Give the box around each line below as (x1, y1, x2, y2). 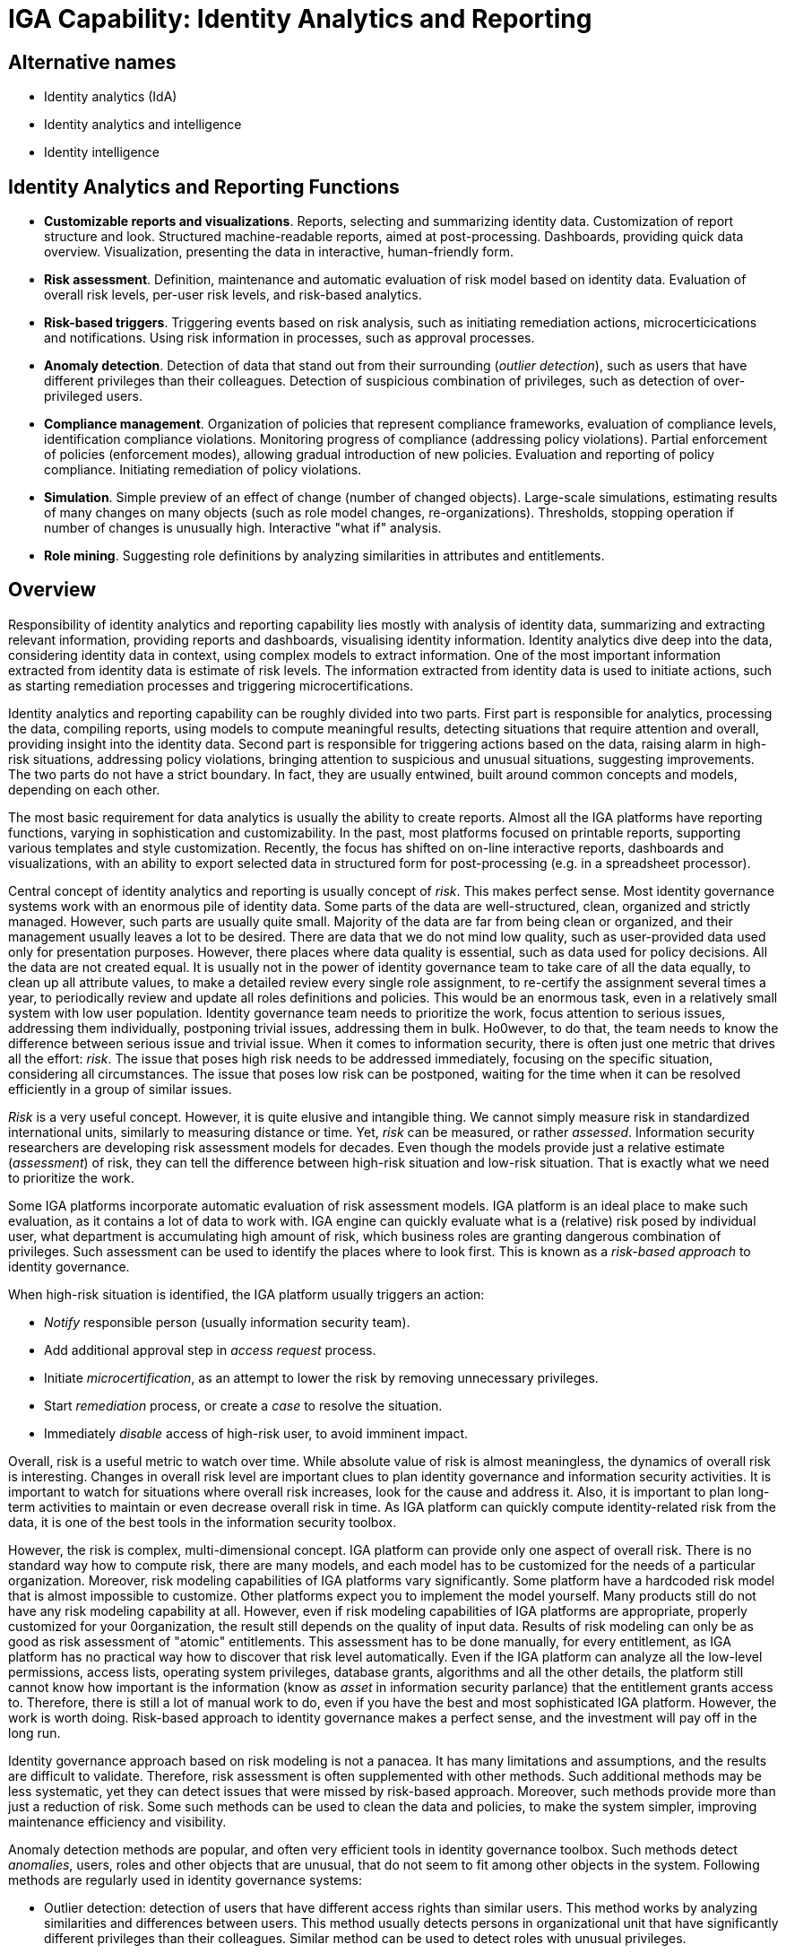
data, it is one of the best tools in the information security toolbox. (8, 1514, 397, 1530)
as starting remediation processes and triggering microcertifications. (8, 677, 414, 693)
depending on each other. (8, 781, 160, 797)
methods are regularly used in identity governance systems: (8, 1871, 363, 1888)
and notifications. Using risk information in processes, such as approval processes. (44, 330, 535, 346)
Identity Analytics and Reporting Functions (8, 175, 400, 198)
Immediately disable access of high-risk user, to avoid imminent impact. (44, 1425, 468, 1441)
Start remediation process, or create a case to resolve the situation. (44, 1397, 443, 1413)
